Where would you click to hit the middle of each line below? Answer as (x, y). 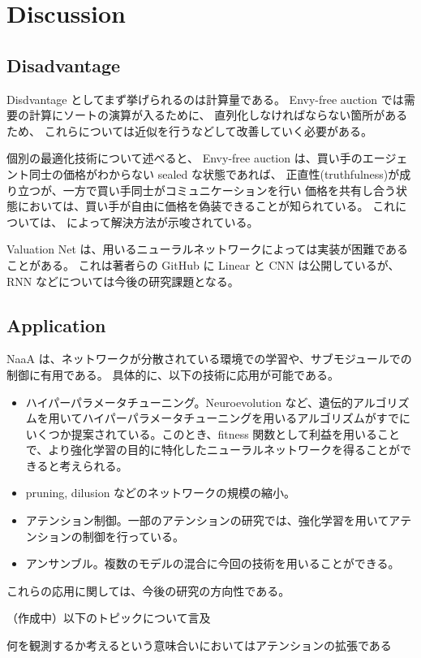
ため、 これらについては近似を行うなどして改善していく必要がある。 (190, 130)
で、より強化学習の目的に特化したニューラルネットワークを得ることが (213, 450)
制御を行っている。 (133, 536)
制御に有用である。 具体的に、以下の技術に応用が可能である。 (173, 374)
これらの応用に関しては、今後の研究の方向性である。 (148, 590)
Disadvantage (64, 65)
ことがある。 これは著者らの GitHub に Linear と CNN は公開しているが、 (203, 264)
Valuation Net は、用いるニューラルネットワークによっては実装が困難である (208, 249)
